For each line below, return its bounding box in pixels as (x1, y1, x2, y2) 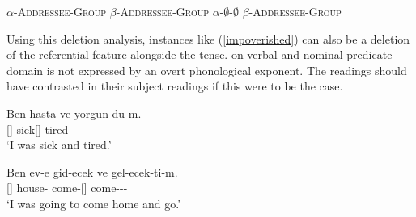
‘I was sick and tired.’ (6, 136, 112, 153)
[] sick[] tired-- (6, 120, 76, 137)
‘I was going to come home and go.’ (6, 194, 181, 211)
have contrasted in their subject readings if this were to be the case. (6, 77, 343, 94)
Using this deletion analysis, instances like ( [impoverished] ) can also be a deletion (6, 30, 410, 47)
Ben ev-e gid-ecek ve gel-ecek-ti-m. (6, 163, 178, 180)
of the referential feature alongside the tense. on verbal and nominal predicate (6, 46, 393, 63)
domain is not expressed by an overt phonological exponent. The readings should (6, 61, 407, 78)
